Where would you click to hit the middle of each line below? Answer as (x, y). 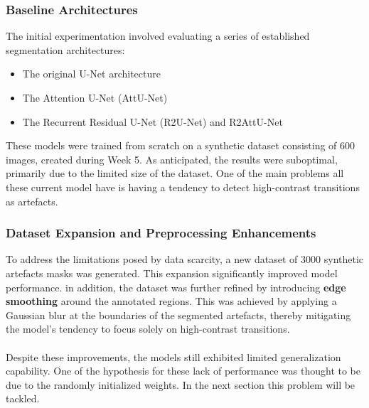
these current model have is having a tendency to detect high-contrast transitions (183, 187)
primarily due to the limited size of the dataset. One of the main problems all (175, 173)
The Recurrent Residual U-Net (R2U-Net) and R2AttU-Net (153, 121)
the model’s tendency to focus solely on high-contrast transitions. (148, 329)
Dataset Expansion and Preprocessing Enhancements (161, 233)
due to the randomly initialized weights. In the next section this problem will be (181, 384)
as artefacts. (32, 201)
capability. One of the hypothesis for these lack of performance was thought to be (183, 371)
